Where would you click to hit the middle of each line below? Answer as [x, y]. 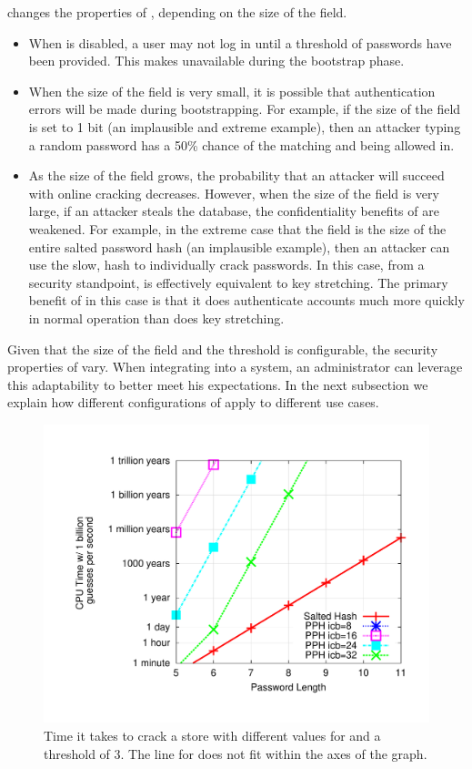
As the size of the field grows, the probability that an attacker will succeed [236, 175]
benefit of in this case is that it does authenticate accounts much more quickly [246, 300]
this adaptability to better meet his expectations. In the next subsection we [218, 384]
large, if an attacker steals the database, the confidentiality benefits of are [234, 211]
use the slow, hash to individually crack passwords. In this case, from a [226, 265]
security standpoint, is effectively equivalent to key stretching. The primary [238, 282]
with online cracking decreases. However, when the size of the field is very [234, 193]
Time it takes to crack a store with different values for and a [212, 735]
